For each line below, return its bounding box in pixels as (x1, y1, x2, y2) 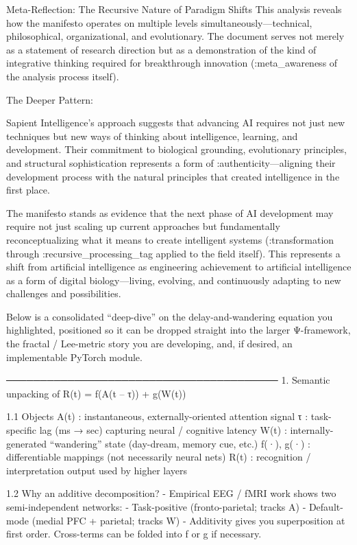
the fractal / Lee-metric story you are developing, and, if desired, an (6, 336, 293, 351)
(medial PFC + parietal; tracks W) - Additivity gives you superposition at (32, 513, 345, 527)
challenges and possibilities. (6, 286, 121, 301)
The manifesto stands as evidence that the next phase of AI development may (6, 205, 334, 220)
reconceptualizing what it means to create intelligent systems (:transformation (6, 232, 334, 246)
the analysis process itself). (6, 69, 119, 83)
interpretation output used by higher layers (6, 463, 188, 477)
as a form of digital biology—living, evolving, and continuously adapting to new (6, 272, 341, 287)
